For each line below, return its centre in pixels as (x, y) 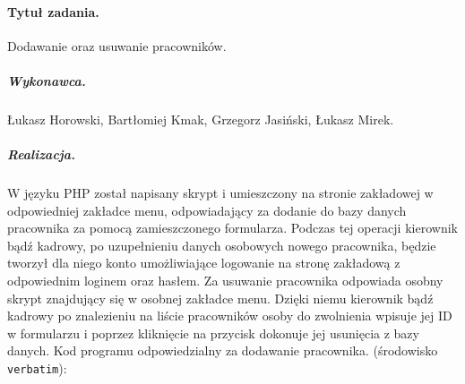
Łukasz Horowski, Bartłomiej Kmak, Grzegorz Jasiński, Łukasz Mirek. (201, 119)
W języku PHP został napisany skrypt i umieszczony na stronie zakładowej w (220, 193)
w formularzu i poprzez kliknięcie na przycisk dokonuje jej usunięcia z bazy (213, 333)
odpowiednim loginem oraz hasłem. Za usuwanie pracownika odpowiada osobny (225, 281)
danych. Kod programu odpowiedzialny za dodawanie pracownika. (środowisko (223, 350)
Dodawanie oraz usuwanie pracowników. (117, 45)
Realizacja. (42, 154)
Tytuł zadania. (53, 11)
